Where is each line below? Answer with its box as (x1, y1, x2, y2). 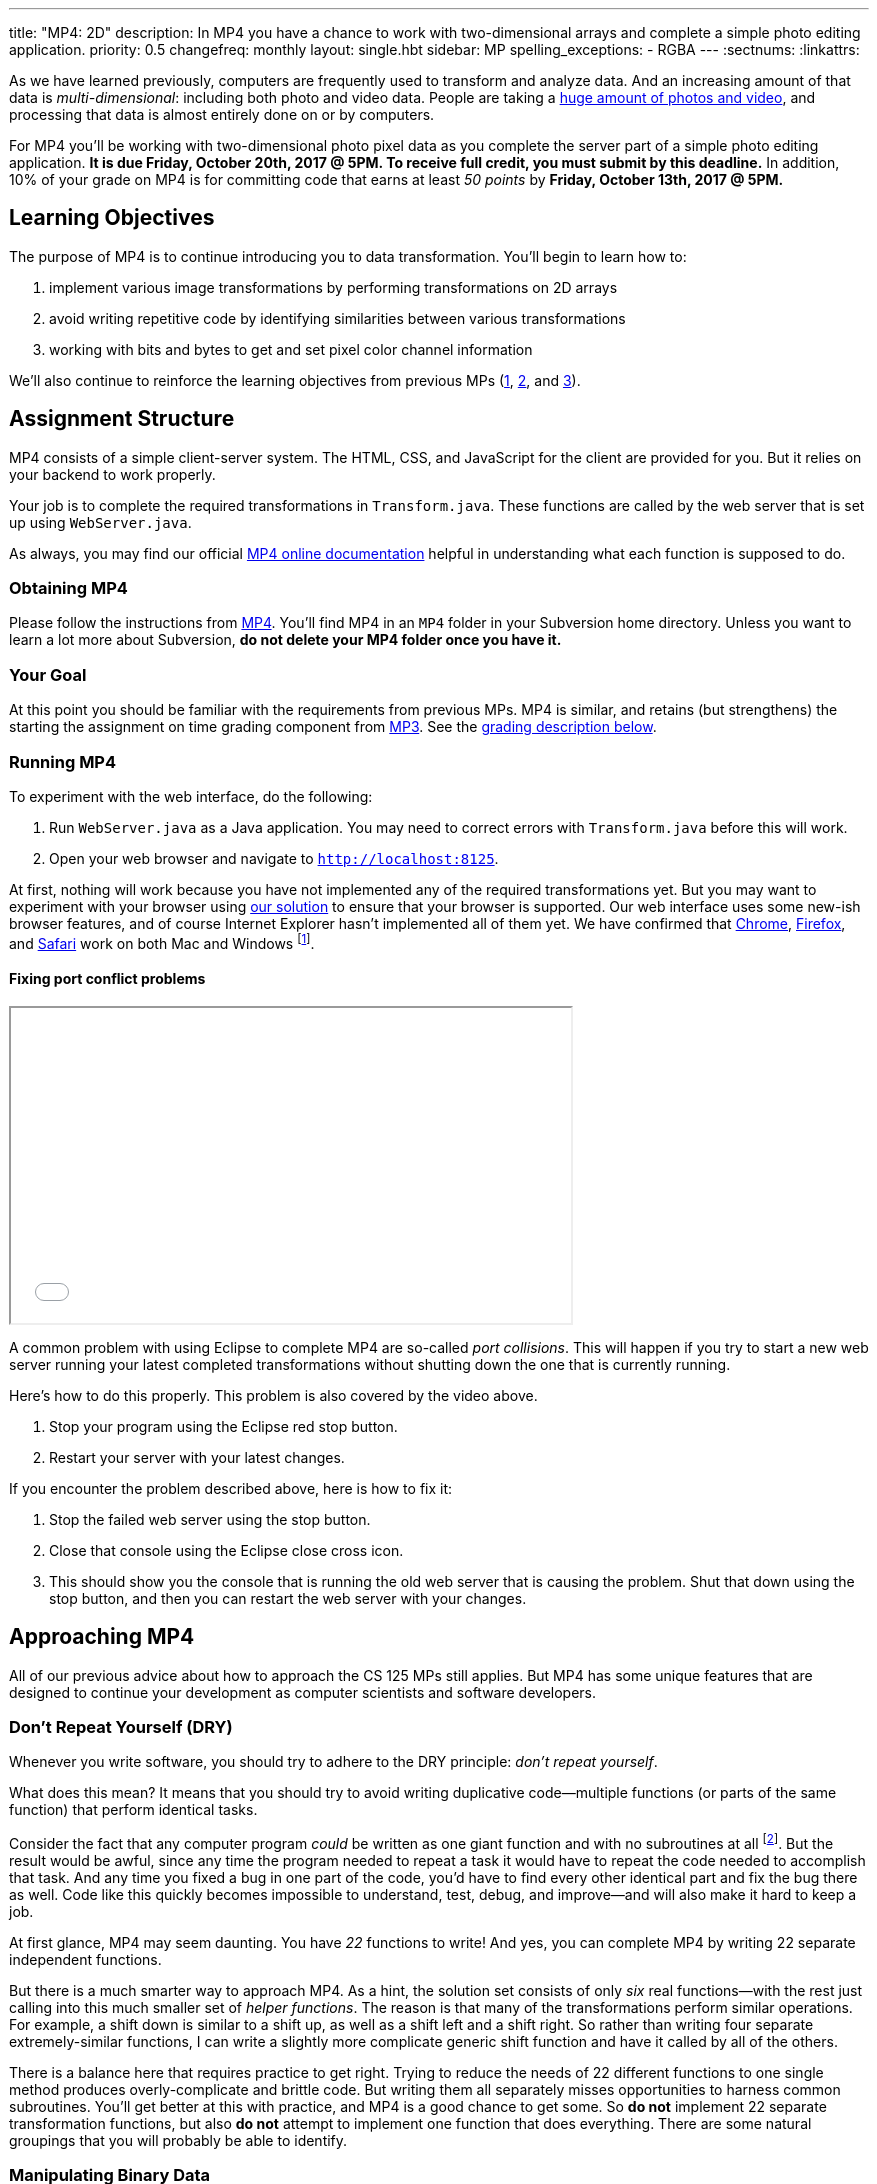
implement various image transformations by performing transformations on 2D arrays (49, 278, 618, 296)
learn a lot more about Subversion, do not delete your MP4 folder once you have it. (9, 631, 562, 649)
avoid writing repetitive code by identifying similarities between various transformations (49, 309, 626, 327)
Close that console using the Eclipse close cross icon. (49, 1541, 404, 1559)
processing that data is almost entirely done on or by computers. (9, 106, 435, 123)
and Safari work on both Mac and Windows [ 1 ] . (9, 931, 315, 952)
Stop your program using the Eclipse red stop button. (49, 1417, 398, 1435)
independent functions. (9, 1951, 162, 1969)
